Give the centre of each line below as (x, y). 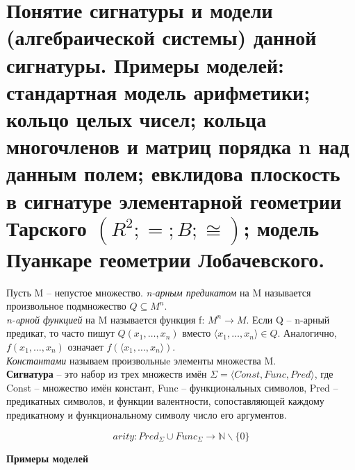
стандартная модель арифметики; (158, 91)
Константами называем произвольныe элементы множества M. (141, 360)
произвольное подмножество (66, 306)
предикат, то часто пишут (60, 333)
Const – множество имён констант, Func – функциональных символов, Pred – (172, 387)
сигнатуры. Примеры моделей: (145, 64)
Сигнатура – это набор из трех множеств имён (107, 374)
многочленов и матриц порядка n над (178, 146)
